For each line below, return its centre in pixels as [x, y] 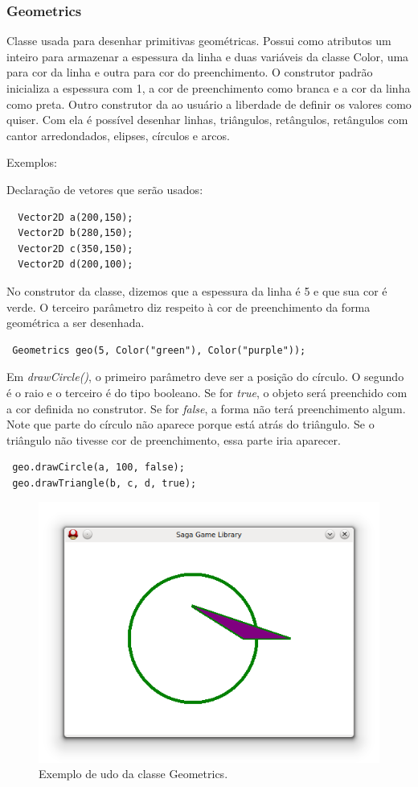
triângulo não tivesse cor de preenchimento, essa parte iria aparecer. [174, 439]
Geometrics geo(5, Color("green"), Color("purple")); [159, 350]
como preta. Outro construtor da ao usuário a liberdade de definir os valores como [209, 104]
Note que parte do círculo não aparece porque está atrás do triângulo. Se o [191, 424]
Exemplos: [32, 162]
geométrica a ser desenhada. [76, 323]
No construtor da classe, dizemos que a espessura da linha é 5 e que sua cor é [197, 290]
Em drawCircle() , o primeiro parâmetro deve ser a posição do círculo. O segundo [205, 377]
